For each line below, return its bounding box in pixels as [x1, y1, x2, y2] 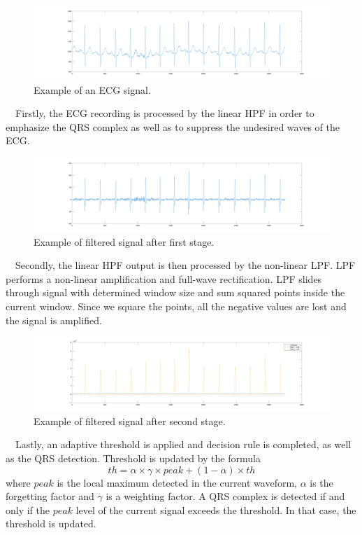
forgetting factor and [6, 489, 94, 503]
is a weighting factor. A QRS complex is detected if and [106, 489, 345, 503]
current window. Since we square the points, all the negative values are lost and [6, 298, 347, 313]
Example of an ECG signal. [34, 82, 151, 97]
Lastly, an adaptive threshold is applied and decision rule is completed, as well [15, 437, 352, 452]
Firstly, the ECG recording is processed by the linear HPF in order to [15, 106, 314, 120]
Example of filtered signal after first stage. [34, 234, 215, 249]
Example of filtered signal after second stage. [34, 413, 226, 428]
